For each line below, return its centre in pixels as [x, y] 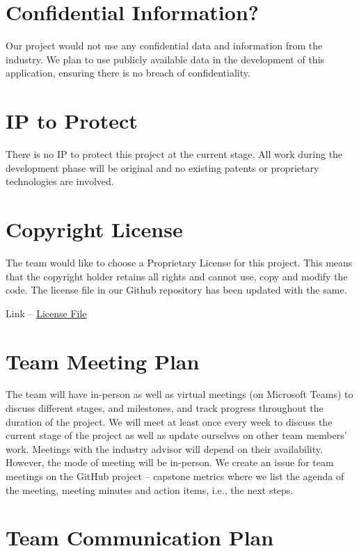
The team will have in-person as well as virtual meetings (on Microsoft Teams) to [179, 394]
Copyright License [94, 229]
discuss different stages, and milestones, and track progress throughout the [165, 408]
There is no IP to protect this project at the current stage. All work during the [174, 154]
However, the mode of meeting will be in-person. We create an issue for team [170, 462]
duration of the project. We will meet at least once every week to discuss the [169, 421]
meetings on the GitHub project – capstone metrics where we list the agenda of [175, 476]
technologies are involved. [60, 181]
